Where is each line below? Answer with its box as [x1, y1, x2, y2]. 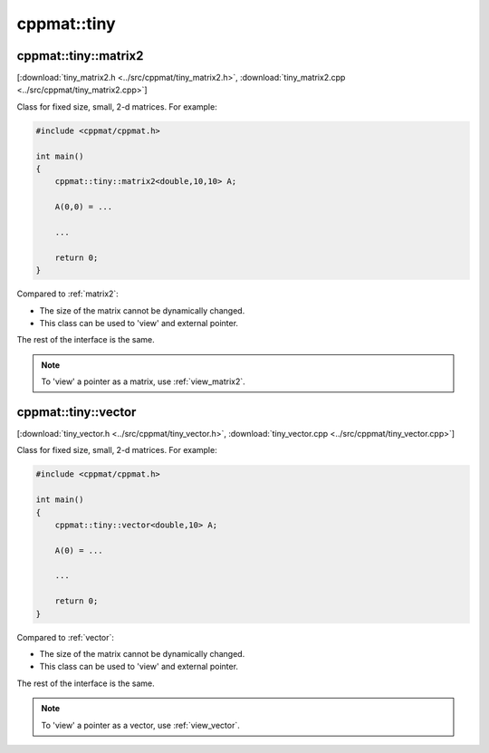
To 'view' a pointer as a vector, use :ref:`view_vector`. [41, 719, 240, 730]
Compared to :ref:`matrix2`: [16, 288, 120, 299]
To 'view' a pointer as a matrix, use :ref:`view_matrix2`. [41, 376, 246, 387]
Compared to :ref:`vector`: [16, 632, 115, 642]
